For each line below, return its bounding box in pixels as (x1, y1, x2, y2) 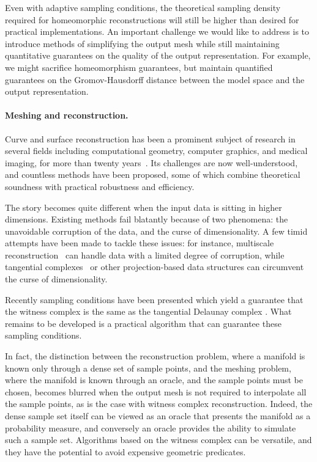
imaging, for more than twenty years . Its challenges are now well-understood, (5, 156, 298, 169)
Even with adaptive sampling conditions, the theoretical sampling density (5, 1, 281, 13)
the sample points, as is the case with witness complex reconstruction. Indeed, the (5, 397, 313, 410)
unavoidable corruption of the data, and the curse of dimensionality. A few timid (5, 224, 308, 237)
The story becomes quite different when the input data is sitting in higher (5, 200, 282, 213)
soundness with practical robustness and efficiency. (5, 180, 195, 193)
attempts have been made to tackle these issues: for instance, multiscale (5, 237, 274, 249)
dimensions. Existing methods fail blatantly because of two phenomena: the (5, 213, 288, 226)
